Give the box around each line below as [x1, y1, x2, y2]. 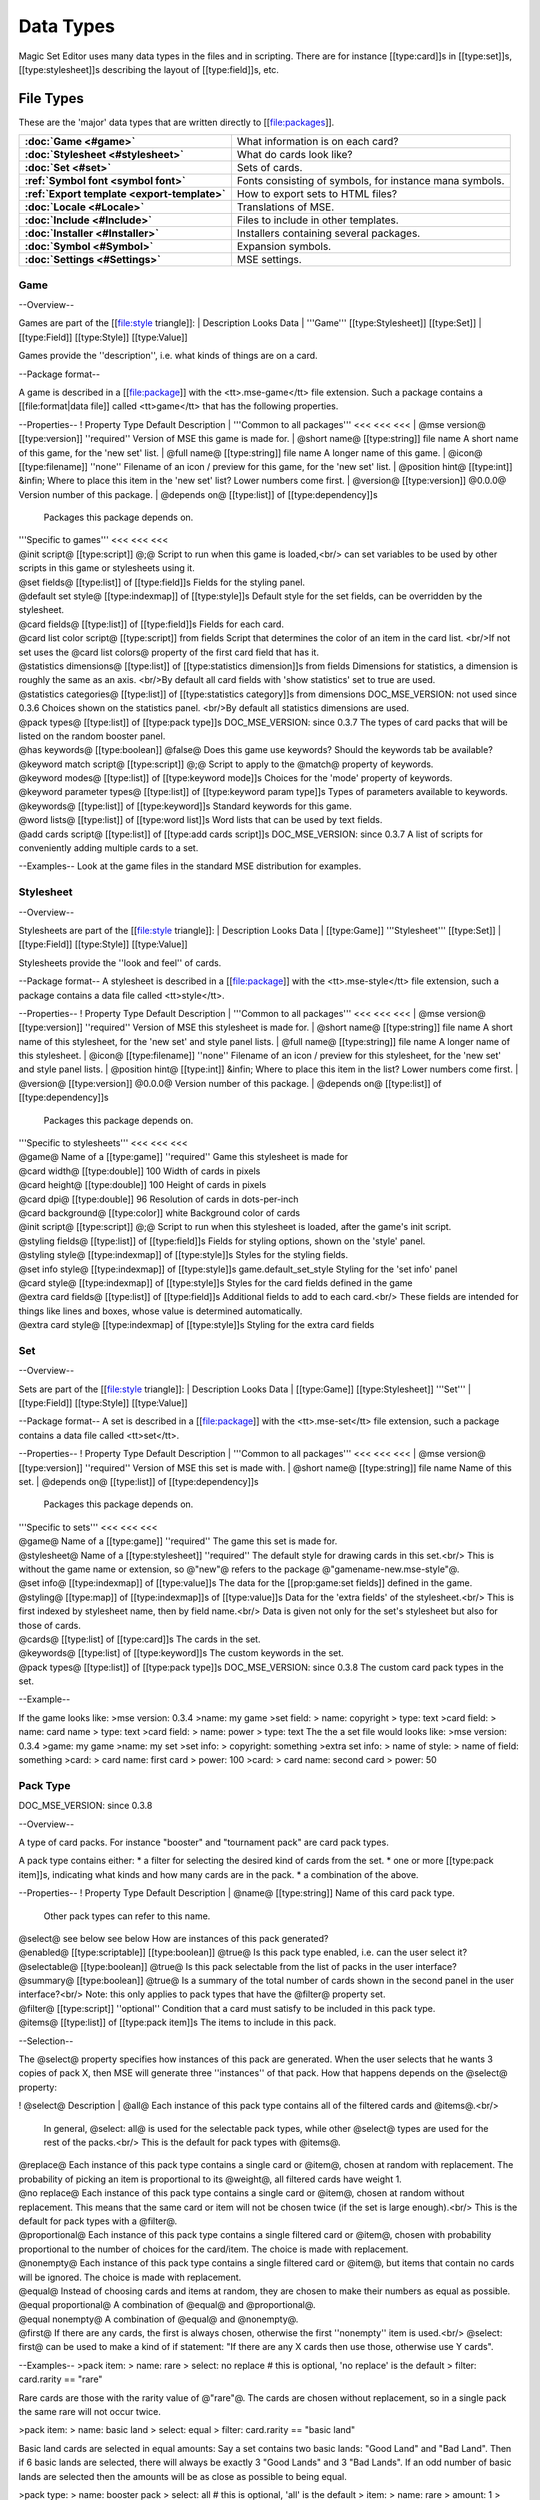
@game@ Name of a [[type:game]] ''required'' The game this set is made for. [18, 1535, 338, 1547]
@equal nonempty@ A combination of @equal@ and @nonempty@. [18, 2313, 299, 2325]
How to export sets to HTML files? [236, 187, 398, 201]
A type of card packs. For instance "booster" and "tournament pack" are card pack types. [18, 1836, 389, 1848]
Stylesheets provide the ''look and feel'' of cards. [18, 956, 222, 969]
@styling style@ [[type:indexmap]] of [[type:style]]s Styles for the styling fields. [18, 1249, 349, 1261]
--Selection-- [18, 2035, 74, 2047]
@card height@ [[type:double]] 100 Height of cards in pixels [18, 1179, 267, 1191]
